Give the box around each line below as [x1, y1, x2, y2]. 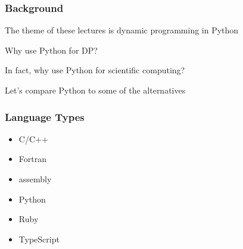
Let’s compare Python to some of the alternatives [5, 84, 186, 96]
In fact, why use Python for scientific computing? [5, 64, 185, 76]
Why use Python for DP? [5, 43, 98, 56]
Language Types [5, 109, 85, 124]
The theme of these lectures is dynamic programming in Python [5, 24, 239, 36]
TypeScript [18, 232, 60, 245]
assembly [18, 173, 52, 185]
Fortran [18, 152, 46, 165]
